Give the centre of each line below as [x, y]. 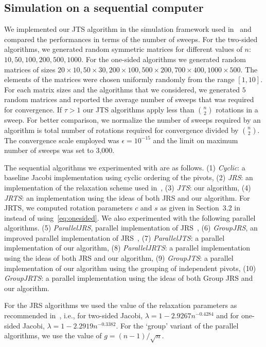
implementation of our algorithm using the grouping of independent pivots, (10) [130, 268]
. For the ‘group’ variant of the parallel [177, 325]
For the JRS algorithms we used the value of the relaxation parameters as [121, 305]
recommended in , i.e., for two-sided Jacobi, [74, 315]
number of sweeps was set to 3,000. [59, 150]
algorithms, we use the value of [53, 335]
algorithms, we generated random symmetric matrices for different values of [123, 49]
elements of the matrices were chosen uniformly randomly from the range [119, 79]
